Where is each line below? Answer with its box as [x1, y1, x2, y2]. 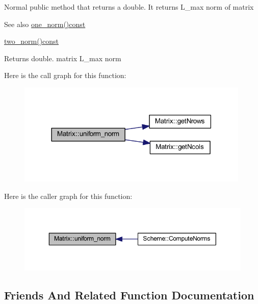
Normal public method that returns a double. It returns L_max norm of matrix [4, 2, 254, 12]
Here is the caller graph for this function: [4, 190, 133, 201]
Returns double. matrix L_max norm [4, 53, 121, 63]
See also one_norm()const [4, 18, 86, 29]
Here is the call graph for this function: [4, 70, 126, 81]
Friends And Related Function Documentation [4, 287, 254, 302]
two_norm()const [4, 36, 59, 46]
